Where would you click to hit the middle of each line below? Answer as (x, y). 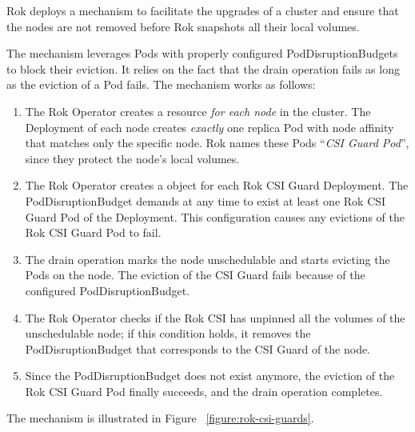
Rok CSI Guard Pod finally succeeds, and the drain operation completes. (204, 391)
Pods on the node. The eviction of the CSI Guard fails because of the (195, 275)
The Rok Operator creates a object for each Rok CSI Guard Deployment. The (217, 185)
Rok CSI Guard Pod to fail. (93, 232)
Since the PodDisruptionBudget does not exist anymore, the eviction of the (210, 376)
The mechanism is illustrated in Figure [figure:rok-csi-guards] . (160, 418)
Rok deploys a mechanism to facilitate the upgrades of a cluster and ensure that (203, 10)
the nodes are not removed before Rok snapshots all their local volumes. (183, 26)
